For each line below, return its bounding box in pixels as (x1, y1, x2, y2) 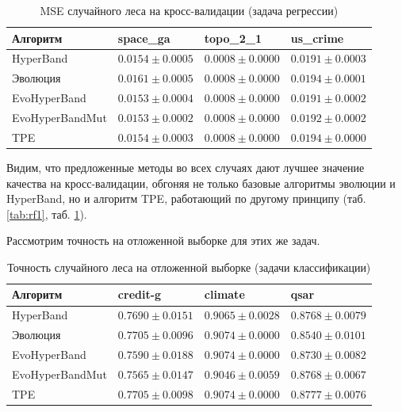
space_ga (117, 29, 170, 46)
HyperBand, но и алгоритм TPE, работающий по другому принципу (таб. (6, 190, 366, 207)
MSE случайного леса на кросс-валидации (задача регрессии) (40, 2, 339, 18)
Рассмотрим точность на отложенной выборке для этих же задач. (6, 232, 320, 249)
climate (204, 286, 245, 303)
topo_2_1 (204, 29, 262, 46)
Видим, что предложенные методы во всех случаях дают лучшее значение (6, 158, 365, 175)
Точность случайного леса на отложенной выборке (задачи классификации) (7, 258, 371, 275)
